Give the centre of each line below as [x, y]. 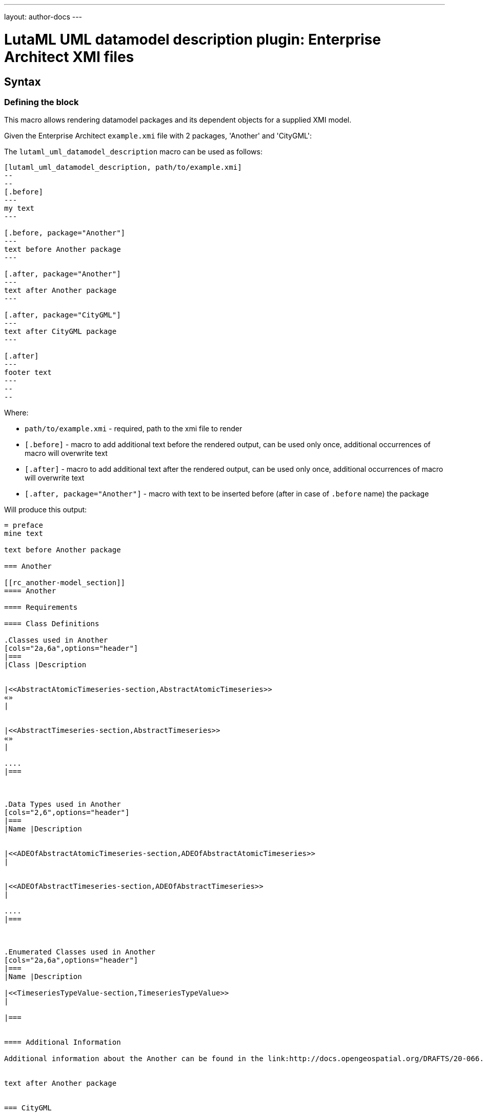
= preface [24, 525]
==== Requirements [41, 607]
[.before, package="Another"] [65, 233]
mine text [24, 534]
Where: [16, 413]
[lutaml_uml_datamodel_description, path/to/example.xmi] [123, 167]
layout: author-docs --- [43, 17]
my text [19, 208]
